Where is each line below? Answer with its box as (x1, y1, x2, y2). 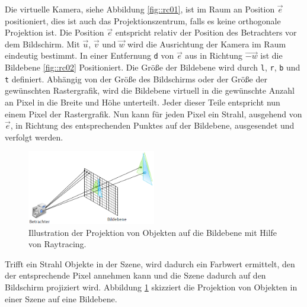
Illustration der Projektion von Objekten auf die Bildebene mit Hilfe (28, 226, 277, 238)
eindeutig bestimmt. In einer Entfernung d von (5, 49, 174, 62)
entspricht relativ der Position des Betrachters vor (115, 26, 297, 39)
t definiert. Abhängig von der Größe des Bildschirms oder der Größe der (5, 72, 267, 85)
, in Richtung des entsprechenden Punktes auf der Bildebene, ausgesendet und (10, 119, 295, 132)
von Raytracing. (28, 238, 87, 250)
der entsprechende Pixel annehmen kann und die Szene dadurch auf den (5, 269, 266, 282)
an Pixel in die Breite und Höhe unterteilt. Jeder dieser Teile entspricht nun (5, 95, 280, 108)
